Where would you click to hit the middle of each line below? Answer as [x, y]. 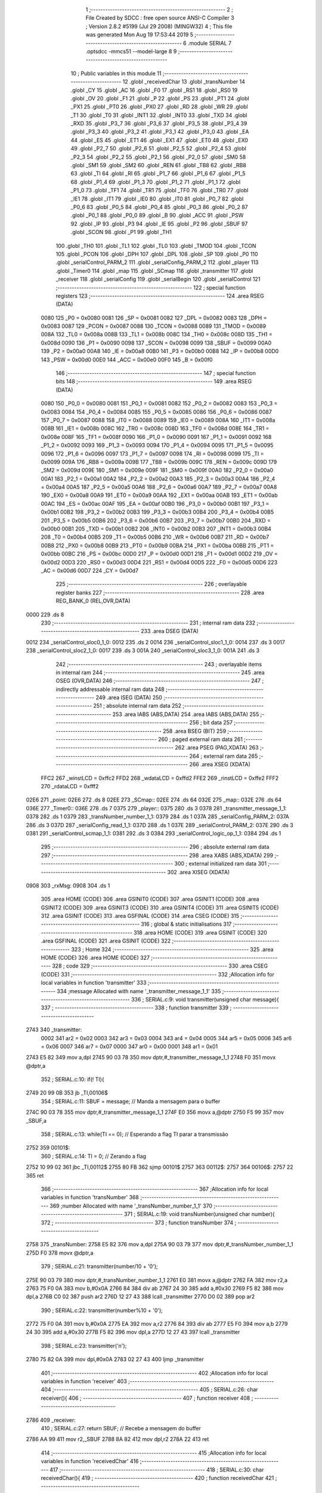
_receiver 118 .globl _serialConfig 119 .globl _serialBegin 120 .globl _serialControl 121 [158, 279]
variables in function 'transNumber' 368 [90, 1197]
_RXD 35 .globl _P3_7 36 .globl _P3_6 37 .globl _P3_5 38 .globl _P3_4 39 [159, 124]
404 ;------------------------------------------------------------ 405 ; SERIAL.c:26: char [150, 1390]
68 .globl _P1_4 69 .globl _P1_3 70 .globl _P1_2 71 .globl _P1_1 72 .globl [156, 182]
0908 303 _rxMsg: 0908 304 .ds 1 [68, 885]
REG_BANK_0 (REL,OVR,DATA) [93, 601]
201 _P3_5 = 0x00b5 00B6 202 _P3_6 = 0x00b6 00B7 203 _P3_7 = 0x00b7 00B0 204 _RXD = [156, 520]
